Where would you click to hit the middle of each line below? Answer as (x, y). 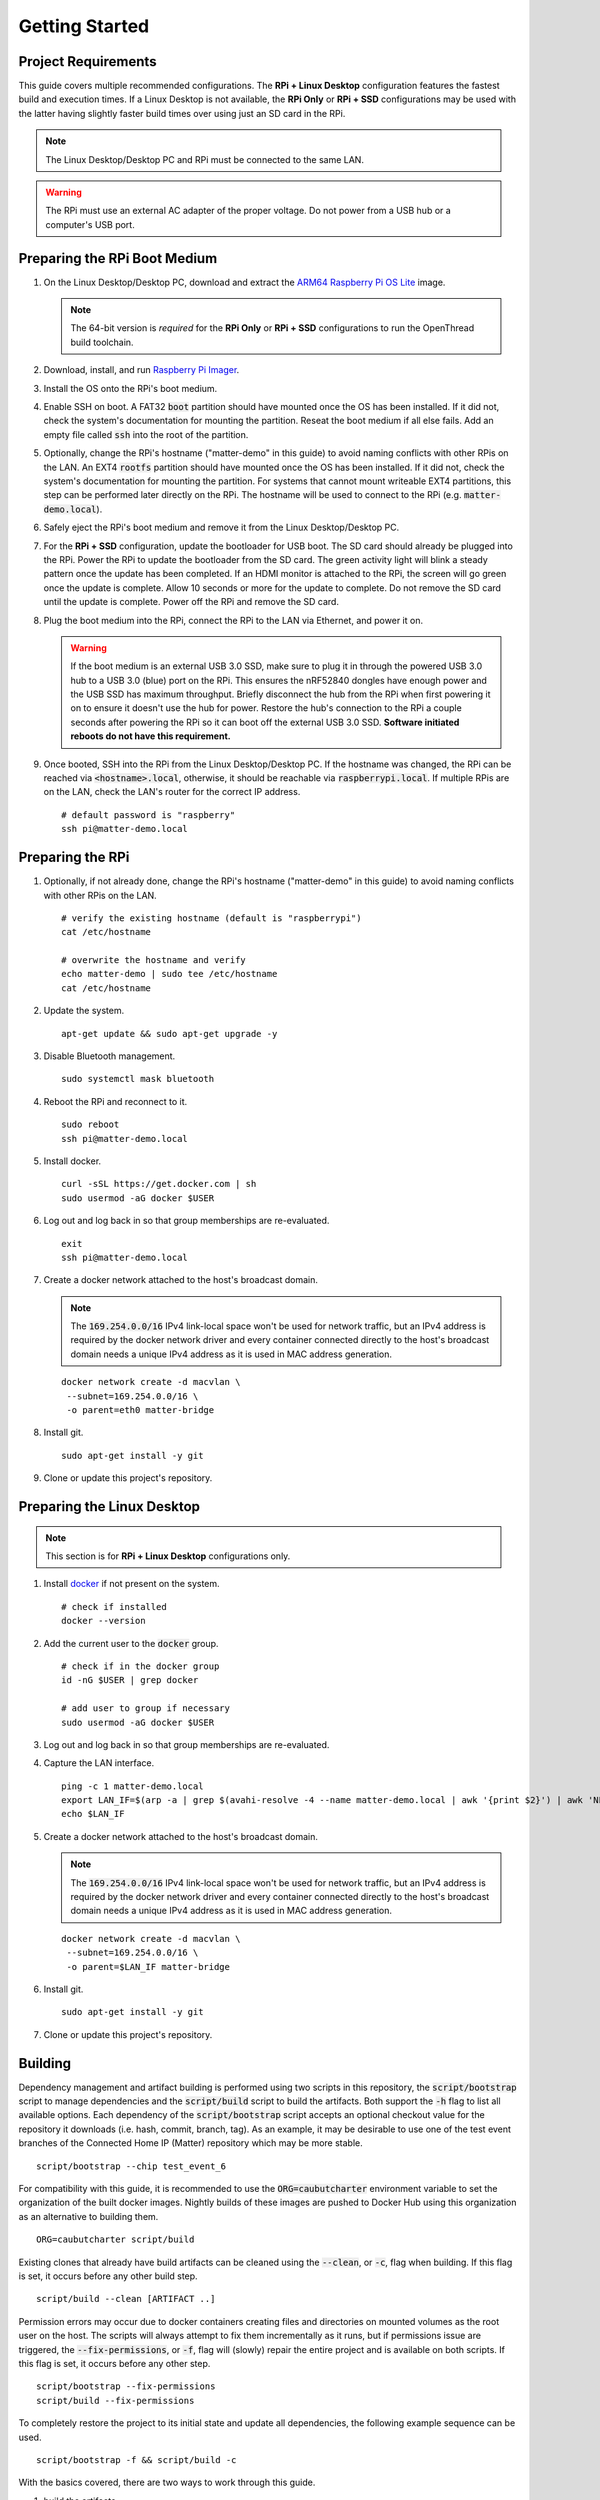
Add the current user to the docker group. (131, 1643)
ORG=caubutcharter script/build (115, 2239)
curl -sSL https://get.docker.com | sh (159, 1184)
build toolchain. (102, 342)
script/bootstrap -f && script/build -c (136, 2459)
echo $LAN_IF (93, 1814)
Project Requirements (87, 61)
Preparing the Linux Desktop (109, 1506)
